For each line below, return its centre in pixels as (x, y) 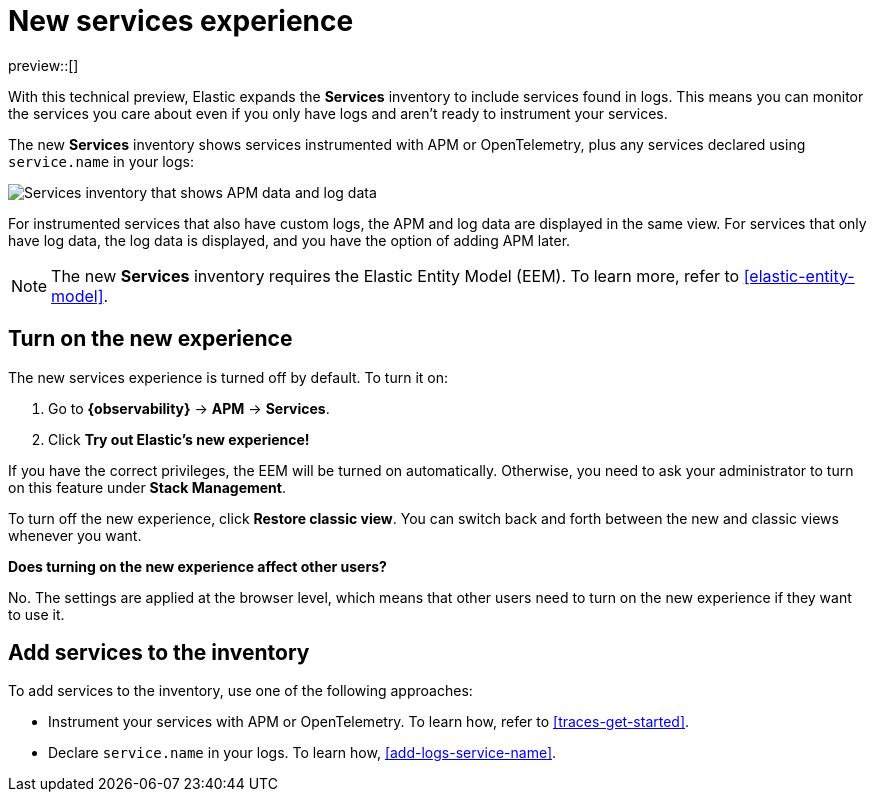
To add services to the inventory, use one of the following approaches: (240, 691)
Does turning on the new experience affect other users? (197, 566)
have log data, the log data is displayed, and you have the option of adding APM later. (289, 240)
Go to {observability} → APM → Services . (189, 408)
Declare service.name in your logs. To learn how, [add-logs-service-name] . (302, 753)
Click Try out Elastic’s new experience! (179, 439)
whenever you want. (75, 535)
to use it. (36, 614)
